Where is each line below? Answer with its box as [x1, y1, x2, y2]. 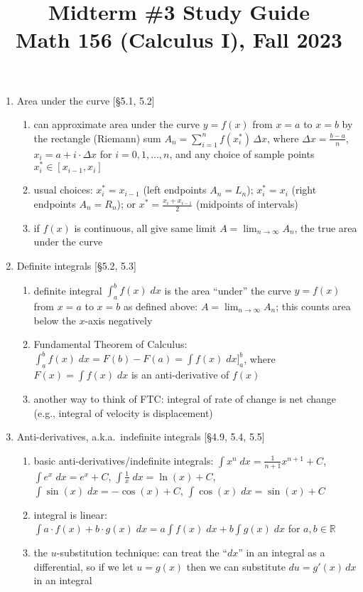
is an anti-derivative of [131, 367, 229, 381]
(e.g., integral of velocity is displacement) [33, 405, 213, 420]
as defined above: [123, 298, 198, 313]
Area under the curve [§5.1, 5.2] [16, 92, 155, 107]
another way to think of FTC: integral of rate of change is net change [33, 391, 337, 406]
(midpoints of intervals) [196, 196, 298, 211]
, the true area [294, 220, 357, 235]
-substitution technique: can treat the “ [56, 545, 227, 560]
